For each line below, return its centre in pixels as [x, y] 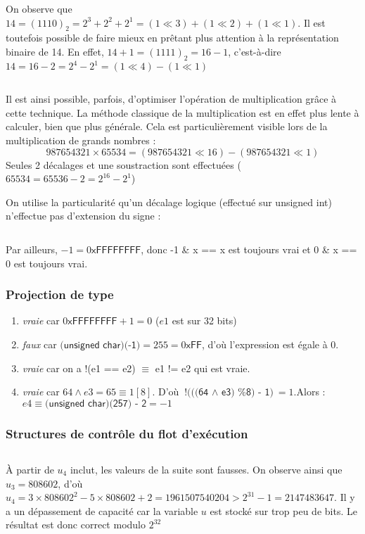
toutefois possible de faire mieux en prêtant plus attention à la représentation [172, 38]
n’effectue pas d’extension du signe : [83, 216]
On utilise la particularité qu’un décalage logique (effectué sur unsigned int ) [169, 202]
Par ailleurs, [32, 249]
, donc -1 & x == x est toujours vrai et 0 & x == [249, 249]
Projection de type [60, 294]
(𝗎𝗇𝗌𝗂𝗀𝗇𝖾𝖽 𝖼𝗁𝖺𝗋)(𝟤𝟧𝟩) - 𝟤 [96, 403]
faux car [39, 344]
